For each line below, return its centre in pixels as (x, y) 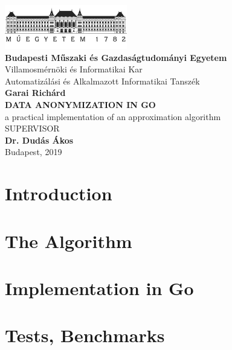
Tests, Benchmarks (85, 335)
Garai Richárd (35, 93)
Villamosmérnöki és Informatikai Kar (74, 69)
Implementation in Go (99, 288)
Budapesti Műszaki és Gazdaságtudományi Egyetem (116, 57)
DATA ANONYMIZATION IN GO (80, 105)
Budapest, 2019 (34, 152)
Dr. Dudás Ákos (39, 140)
